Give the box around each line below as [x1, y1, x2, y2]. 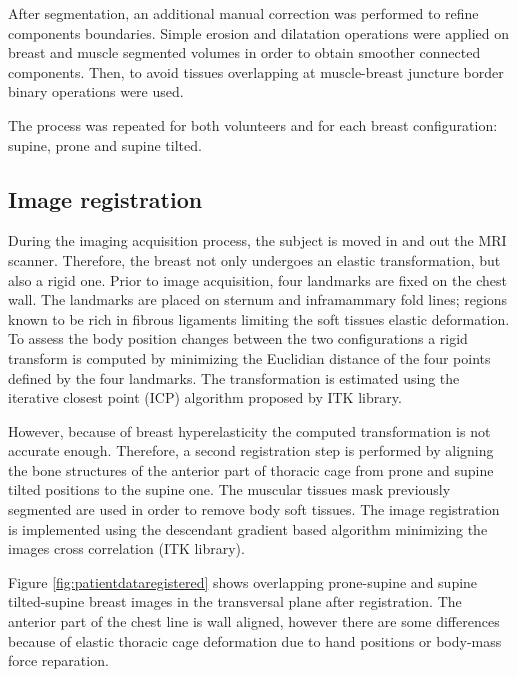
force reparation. [8, 650, 109, 671]
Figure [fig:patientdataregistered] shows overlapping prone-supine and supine [8, 571, 478, 592]
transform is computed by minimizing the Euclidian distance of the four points [8, 347, 491, 368]
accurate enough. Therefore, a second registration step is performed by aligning [8, 440, 494, 461]
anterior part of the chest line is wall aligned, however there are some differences [8, 611, 500, 632]
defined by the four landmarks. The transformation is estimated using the [8, 367, 460, 388]
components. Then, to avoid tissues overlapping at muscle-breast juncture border [8, 61, 504, 82]
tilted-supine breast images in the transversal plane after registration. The [8, 591, 462, 612]
